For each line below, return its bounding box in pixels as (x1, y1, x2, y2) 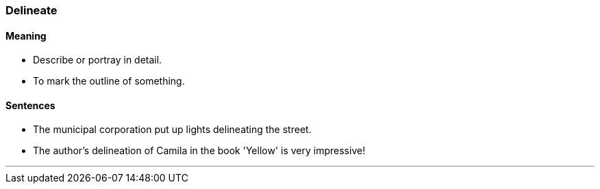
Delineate (5, 3, 58, 17)
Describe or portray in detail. (33, 54, 162, 66)
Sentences (5, 99, 55, 111)
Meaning (5, 29, 47, 42)
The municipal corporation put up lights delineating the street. (33, 123, 312, 136)
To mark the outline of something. (33, 75, 185, 87)
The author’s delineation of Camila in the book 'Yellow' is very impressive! (33, 145, 366, 157)
